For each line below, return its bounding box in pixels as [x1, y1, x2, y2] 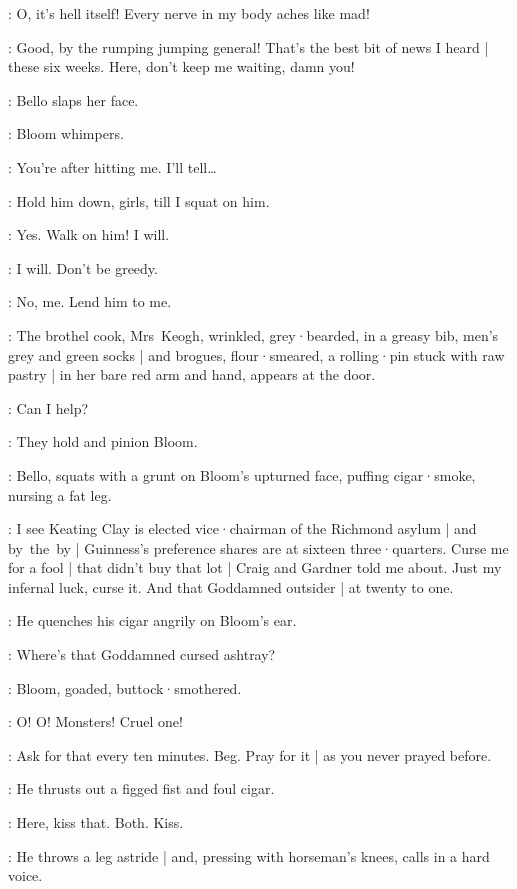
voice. [8, 865, 43, 886]
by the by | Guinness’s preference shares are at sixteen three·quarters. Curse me [8, 537, 509, 558]
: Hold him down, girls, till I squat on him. [8, 190, 270, 211]
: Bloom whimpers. [8, 123, 124, 144]
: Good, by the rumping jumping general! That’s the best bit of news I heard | [8, 36, 489, 57]
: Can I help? [8, 397, 89, 418]
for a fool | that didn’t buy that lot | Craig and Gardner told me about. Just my [8, 557, 502, 578]
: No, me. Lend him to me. [8, 291, 172, 312]
